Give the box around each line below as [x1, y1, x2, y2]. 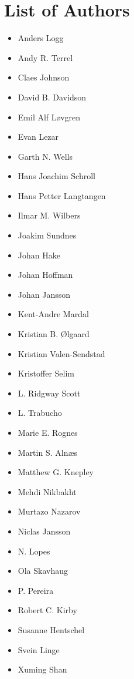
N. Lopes [18, 544, 50, 557]
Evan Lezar [18, 130, 59, 143]
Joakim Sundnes [18, 229, 77, 241]
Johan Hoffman [18, 268, 73, 281]
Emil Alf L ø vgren [18, 110, 81, 123]
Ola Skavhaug [18, 564, 68, 577]
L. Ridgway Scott [18, 386, 81, 399]
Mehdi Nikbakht [18, 485, 77, 498]
